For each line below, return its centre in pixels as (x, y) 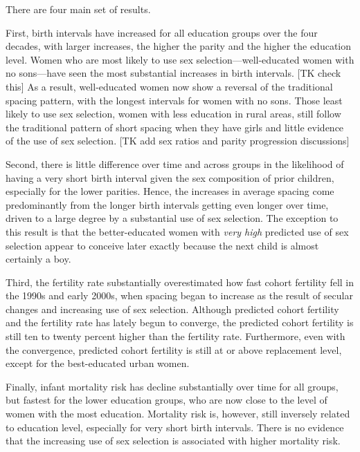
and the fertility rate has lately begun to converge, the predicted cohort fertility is (180, 322)
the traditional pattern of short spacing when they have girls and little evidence (175, 127)
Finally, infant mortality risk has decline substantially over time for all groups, (172, 386)
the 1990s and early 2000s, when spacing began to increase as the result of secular (179, 295)
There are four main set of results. (78, 9)
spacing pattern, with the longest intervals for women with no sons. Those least (174, 100)
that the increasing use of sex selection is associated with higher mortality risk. (173, 441)
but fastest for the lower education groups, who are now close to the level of (166, 400)
